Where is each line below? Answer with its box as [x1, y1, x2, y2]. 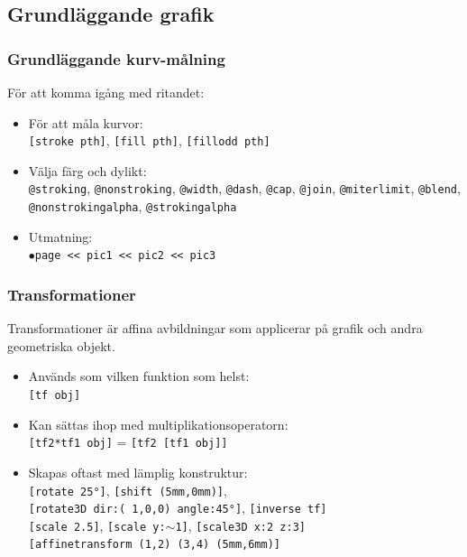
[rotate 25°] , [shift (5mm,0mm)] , [28, 480, 227, 499]
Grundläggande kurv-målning [7, 47, 225, 70]
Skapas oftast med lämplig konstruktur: [28, 462, 248, 481]
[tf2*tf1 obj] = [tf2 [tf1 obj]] [28, 432, 228, 451]
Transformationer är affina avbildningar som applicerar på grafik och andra [7, 319, 423, 338]
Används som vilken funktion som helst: [28, 367, 250, 385]
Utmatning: [28, 227, 93, 246]
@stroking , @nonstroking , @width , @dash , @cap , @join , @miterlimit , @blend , [28, 179, 461, 198]
